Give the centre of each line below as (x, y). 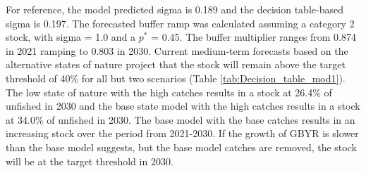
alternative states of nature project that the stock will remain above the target (176, 64)
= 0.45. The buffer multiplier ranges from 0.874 (254, 37)
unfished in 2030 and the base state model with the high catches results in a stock (183, 106)
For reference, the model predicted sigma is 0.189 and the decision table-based (175, 9)
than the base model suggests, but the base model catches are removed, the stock (181, 147)
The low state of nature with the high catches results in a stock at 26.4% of (169, 92)
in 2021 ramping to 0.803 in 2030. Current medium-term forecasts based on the (177, 50)
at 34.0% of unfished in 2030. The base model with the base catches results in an (181, 119)
